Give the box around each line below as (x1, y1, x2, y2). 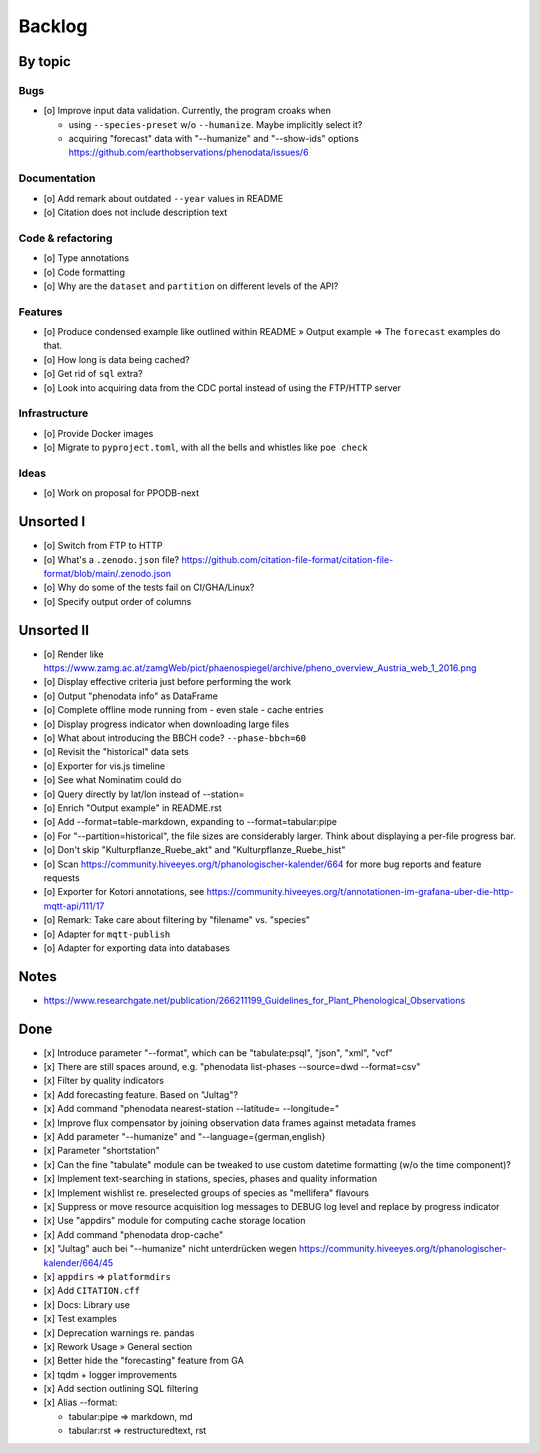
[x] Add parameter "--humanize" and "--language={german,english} (43, 1131, 326, 1143)
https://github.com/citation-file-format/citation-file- (181, 553, 394, 565)
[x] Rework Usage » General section (43, 1340, 193, 1352)
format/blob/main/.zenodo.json (43, 568, 172, 579)
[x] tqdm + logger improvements (43, 1368, 177, 1380)
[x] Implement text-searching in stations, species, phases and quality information (43, 1173, 378, 1185)
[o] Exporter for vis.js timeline (43, 760, 165, 772)
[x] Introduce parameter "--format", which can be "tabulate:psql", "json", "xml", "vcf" (43, 1046, 394, 1059)
